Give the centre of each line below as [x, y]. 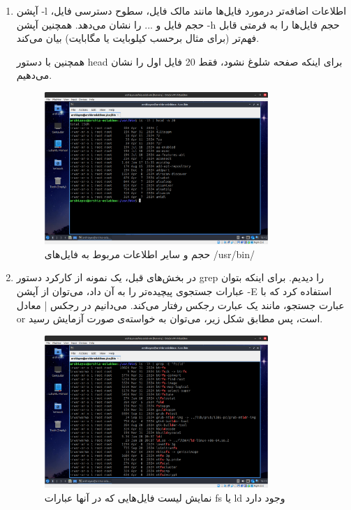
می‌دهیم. [34, 75]
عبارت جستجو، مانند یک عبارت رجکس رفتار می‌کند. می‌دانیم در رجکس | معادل [180, 305]
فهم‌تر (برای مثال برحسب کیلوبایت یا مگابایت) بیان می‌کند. [138, 38]
